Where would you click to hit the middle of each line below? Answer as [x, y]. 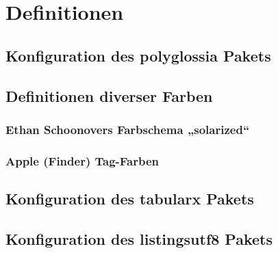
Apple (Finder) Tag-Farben [83, 160]
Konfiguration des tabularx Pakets [130, 199]
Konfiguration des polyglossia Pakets [138, 55]
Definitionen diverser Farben [109, 95]
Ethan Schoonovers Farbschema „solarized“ [128, 129]
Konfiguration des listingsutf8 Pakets [139, 238]
